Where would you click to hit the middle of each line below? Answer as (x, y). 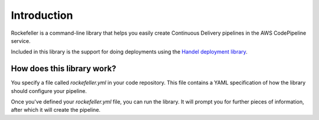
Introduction (42, 15)
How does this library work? (64, 69)
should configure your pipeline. (49, 91)
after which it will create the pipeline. (56, 110)
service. (21, 41)
